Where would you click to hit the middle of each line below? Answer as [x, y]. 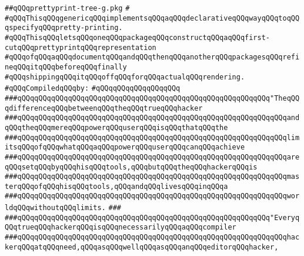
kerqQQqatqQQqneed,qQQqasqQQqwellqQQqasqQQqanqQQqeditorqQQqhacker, [142, 247]
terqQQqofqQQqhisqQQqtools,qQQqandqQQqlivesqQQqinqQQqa [116, 186]
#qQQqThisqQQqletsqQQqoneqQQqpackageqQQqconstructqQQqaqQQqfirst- [138, 37]
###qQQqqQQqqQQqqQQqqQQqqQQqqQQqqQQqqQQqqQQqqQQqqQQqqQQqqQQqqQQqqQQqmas [152, 177]
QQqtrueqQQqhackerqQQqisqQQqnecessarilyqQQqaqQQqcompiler [121, 227]
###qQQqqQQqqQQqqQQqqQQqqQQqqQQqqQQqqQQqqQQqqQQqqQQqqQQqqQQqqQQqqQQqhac [152, 237]
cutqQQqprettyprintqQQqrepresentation [81, 47]
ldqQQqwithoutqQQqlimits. [55, 208]
